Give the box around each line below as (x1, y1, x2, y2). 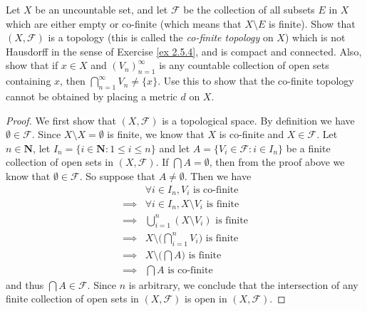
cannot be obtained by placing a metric (6, 88, 177, 103)
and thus (6, 277, 44, 292)
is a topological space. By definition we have (162, 112, 355, 127)
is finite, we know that (107, 127, 205, 142)
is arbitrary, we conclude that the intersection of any (128, 277, 358, 292)
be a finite (286, 140, 331, 155)
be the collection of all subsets (183, 2, 315, 16)
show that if (6, 58, 58, 73)
